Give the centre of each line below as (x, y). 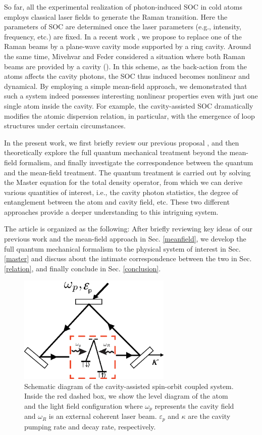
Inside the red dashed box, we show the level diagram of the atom (126, 396)
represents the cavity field (194, 405)
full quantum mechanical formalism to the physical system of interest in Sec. (122, 248)
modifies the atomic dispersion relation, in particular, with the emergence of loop (129, 115)
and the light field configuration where (84, 405)
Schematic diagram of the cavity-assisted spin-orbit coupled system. (129, 386)
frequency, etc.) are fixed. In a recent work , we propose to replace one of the (123, 36)
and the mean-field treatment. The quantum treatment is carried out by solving (127, 172)
